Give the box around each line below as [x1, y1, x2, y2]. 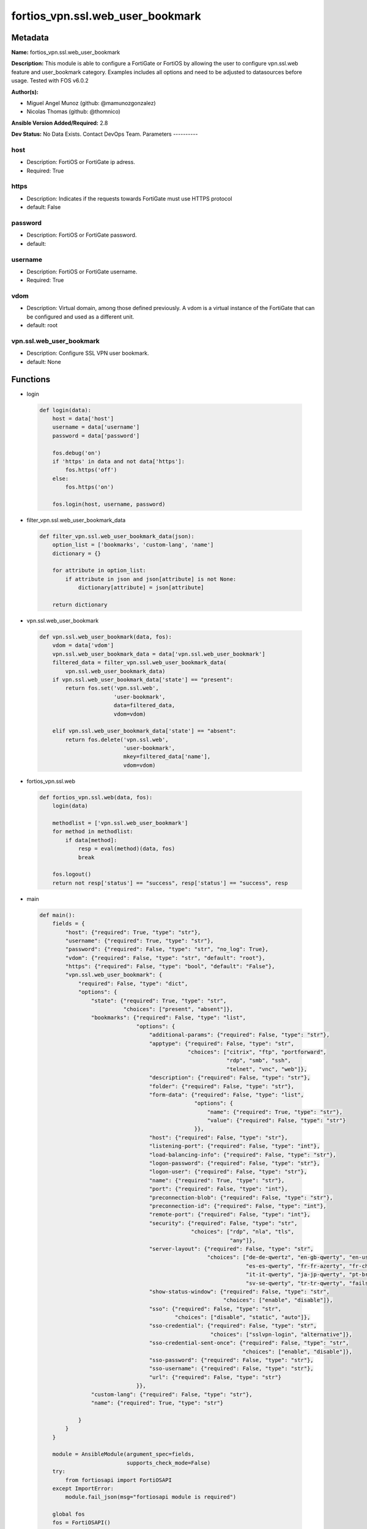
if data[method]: [65, 837, 117, 843]
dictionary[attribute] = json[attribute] [78, 584, 204, 591]
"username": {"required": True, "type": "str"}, [65, 937, 214, 944]
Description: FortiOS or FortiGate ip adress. [26, 158, 136, 166]
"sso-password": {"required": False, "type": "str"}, [149, 1357, 314, 1364]
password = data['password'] [52, 432, 140, 439]
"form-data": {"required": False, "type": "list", [149, 1091, 304, 1098]
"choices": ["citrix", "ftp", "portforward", [187, 1048, 327, 1055]
